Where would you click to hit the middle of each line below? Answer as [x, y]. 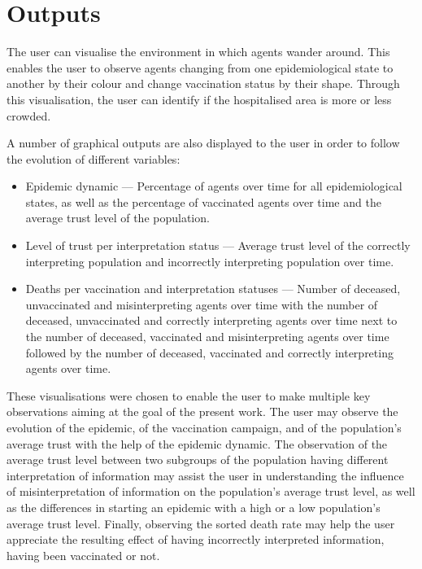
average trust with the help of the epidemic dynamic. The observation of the [197, 443]
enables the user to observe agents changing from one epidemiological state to [200, 67]
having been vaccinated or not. [83, 555]
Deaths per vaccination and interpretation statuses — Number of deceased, [213, 289]
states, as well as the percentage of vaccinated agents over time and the [203, 201]
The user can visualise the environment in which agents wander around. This [198, 52]
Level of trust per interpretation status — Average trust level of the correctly [218, 245]
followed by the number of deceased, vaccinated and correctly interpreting [209, 352]
